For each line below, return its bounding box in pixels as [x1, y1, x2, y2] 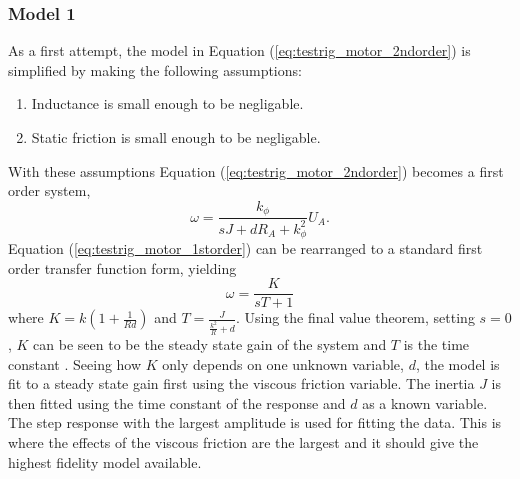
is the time [403, 334, 470, 355]
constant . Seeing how [8, 353, 142, 374]
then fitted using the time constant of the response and [8, 392, 346, 413]
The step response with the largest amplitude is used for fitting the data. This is [8, 412, 502, 433]
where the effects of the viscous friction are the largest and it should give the [8, 432, 479, 453]
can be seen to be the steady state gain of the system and [33, 334, 387, 355]
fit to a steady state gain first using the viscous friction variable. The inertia [8, 373, 475, 394]
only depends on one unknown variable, [162, 353, 404, 374]
